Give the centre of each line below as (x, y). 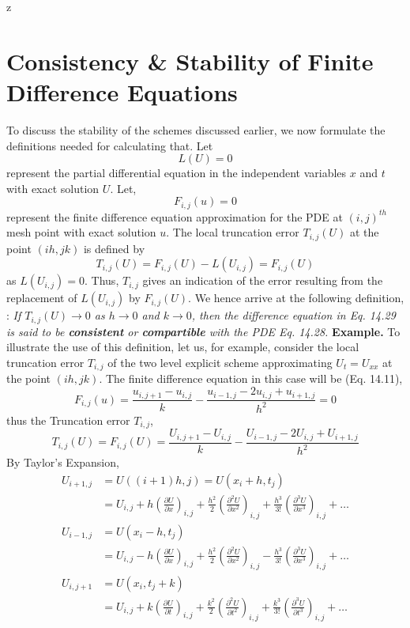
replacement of (42, 298)
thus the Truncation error (68, 420)
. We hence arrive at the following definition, (296, 298)
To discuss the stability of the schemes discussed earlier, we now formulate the (196, 129)
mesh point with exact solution (81, 232)
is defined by (114, 248)
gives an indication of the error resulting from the (263, 280)
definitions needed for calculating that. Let (110, 145)
